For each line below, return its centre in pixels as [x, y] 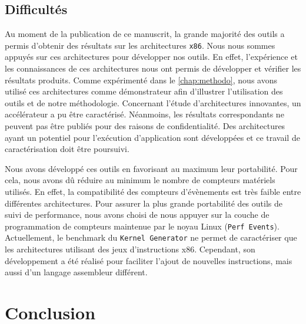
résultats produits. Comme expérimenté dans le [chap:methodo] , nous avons [141, 80]
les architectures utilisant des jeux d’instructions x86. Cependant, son [130, 249]
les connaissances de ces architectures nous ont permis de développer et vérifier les [153, 68]
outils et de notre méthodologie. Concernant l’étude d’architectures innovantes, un [153, 102]
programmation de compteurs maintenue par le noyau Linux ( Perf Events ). [142, 226]
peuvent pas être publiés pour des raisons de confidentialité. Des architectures [145, 126]
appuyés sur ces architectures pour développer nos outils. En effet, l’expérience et [151, 57]
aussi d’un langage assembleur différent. [76, 272]
